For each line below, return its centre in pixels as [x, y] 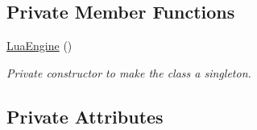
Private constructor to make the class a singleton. [129, 72]
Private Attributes [85, 116]
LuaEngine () [39, 46]
